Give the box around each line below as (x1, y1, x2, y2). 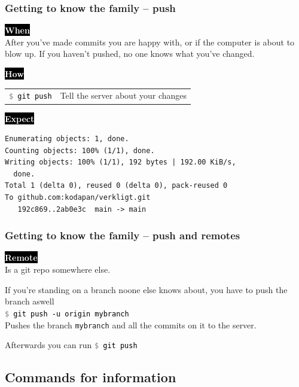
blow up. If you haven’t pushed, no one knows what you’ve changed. (5, 47, 255, 60)
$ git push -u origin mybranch (5, 309, 129, 318)
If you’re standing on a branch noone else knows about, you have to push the (5, 283, 288, 295)
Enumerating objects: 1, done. (5, 135, 129, 144)
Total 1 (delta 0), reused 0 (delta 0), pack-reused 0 (5, 181, 228, 190)
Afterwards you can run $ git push (5, 339, 138, 351)
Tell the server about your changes (60, 89, 187, 102)
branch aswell (5, 295, 54, 307)
